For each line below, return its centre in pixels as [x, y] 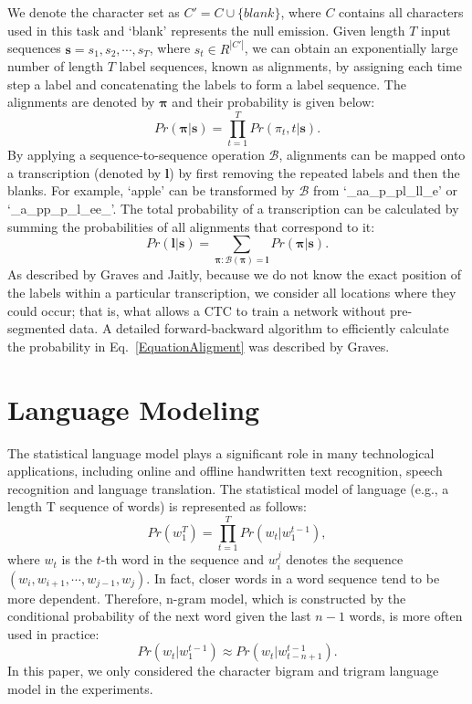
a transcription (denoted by [84, 172]
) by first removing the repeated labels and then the [315, 172]
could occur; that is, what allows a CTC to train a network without [197, 310]
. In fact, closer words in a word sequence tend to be [293, 578]
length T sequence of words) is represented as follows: [157, 506]
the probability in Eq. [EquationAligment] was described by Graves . [199, 346]
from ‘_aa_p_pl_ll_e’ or [385, 190]
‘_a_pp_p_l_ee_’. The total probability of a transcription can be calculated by [233, 208]
